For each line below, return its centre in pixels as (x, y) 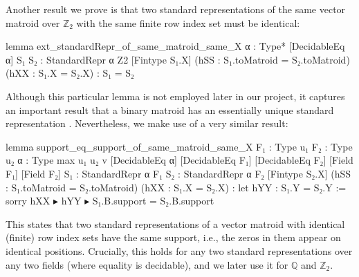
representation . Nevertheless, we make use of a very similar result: (147, 123)
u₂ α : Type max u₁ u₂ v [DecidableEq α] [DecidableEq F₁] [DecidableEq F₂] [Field (179, 160)
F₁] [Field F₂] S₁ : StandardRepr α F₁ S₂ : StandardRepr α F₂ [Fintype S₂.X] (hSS (178, 173)
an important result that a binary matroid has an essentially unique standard (170, 109)
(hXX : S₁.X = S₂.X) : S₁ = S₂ (70, 73)
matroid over (33, 22)
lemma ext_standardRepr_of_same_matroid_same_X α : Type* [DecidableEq (175, 46)
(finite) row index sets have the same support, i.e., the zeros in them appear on (173, 237)
